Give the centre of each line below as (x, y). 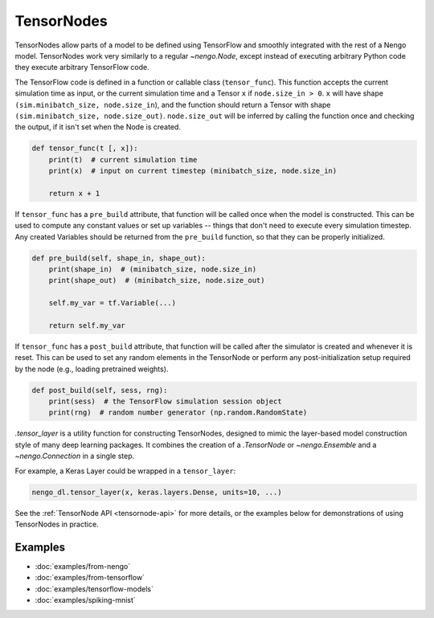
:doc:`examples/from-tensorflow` (90, 578)
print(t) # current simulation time (123, 160)
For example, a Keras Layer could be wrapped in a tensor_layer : (125, 471)
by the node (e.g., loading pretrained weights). (92, 369)
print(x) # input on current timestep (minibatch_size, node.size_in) (193, 171)
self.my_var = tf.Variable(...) (113, 303)
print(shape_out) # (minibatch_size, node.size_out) (157, 280)
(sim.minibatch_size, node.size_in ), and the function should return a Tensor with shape (173, 104)
